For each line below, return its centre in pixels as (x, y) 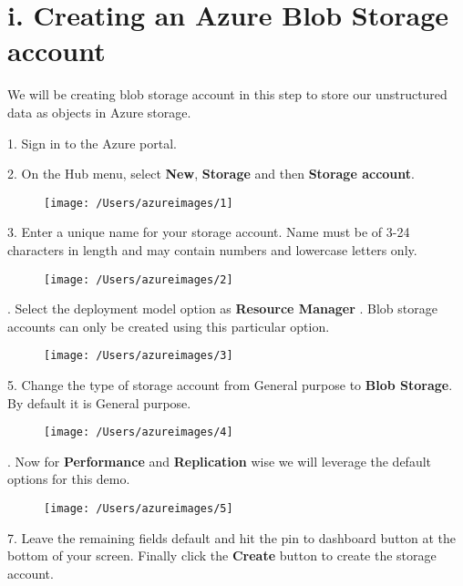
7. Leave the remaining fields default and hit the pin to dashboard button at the (232, 537)
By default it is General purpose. (99, 402)
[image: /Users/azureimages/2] (139, 279)
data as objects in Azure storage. (99, 112)
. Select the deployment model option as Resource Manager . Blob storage (222, 308)
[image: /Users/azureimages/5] (139, 509)
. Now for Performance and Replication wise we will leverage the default (220, 461)
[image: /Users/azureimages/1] (139, 203)
